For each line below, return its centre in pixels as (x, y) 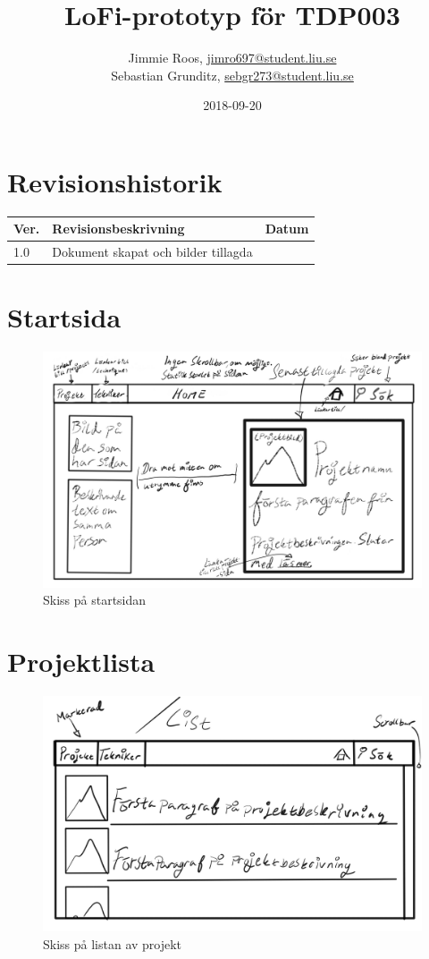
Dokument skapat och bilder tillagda (152, 252)
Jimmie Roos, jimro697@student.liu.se (232, 58)
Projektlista (81, 662)
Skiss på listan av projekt (113, 944)
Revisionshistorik (115, 181)
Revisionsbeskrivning (118, 229)
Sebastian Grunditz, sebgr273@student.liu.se (232, 75)
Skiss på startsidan (95, 600)
